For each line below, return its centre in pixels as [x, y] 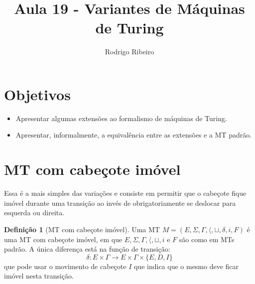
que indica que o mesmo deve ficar [186, 266]
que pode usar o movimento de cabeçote [65, 266]
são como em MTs [207, 239]
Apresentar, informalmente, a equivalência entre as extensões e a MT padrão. [134, 135]
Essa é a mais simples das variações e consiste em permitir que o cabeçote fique [125, 193]
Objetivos [37, 94]
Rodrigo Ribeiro [129, 52]
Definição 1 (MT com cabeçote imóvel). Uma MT [82, 229]
